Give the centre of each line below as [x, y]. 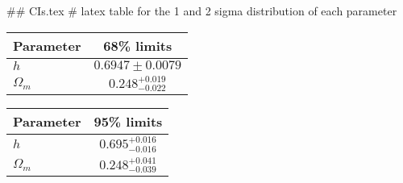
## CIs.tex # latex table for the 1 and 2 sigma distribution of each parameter [202, 10]
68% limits [138, 45]
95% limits [128, 122]
